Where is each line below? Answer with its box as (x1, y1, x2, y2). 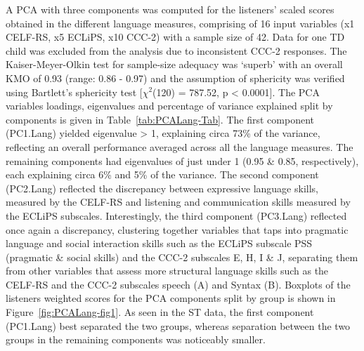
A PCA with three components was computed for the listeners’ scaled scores (6, 2, 334, 16)
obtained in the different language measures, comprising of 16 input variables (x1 (6, 15, 355, 30)
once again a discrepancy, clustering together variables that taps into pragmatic (6, 222, 349, 237)
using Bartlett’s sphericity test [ (6, 84, 143, 99)
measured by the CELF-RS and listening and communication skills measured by (6, 194, 351, 209)
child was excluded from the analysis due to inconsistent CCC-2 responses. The (6, 43, 347, 58)
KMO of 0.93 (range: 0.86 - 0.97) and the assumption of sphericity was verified (6, 70, 345, 85)
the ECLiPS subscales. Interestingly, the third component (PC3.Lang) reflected (6, 208, 347, 223)
